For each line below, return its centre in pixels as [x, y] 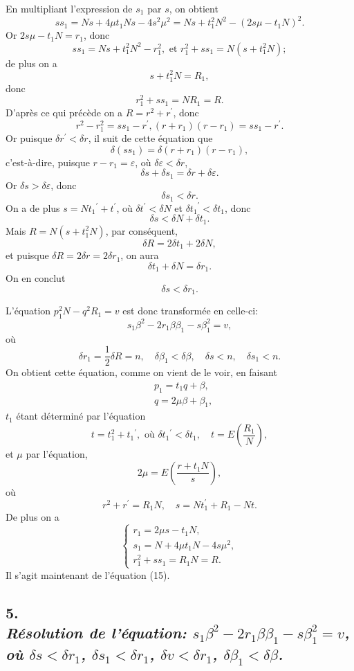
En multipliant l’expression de [69, 8]
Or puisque [29, 138]
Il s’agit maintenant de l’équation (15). [88, 574]
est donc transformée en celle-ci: [190, 311]
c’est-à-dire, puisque [48, 162]
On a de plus [33, 207]
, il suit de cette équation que [150, 138]
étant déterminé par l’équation [81, 416]
